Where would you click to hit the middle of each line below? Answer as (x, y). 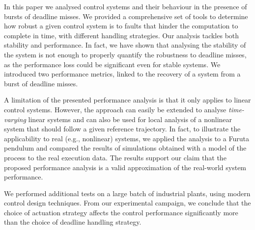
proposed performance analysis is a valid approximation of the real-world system (125, 167)
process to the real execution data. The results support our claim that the (115, 157)
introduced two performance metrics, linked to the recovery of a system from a (122, 74)
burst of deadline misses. (41, 83)
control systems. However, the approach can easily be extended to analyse (115, 109)
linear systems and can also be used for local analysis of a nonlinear (130, 119)
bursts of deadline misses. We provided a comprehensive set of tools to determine (126, 16)
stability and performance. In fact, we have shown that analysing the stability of (125, 45)
